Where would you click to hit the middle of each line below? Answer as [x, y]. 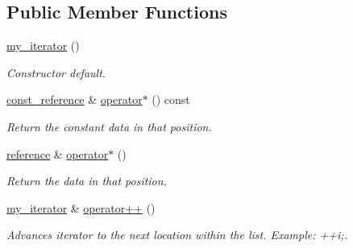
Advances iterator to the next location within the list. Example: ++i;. [177, 235]
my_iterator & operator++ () [81, 207]
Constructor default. [56, 72]
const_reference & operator [75, 99]
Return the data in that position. [87, 181]
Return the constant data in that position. [109, 126]
